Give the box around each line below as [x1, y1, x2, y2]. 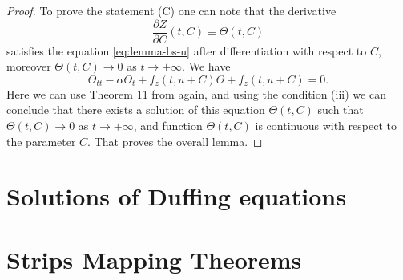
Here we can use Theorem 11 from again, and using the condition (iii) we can [6, 85, 386, 102]
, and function [133, 117, 203, 134]
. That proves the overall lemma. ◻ [87, 132, 263, 149]
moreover [6, 58, 51, 75]
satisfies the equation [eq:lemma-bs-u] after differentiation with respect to [6, 42, 367, 59]
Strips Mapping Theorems [6, 242, 302, 275]
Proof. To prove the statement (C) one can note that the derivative [6, 2, 337, 18]
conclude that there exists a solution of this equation [6, 101, 265, 118]
